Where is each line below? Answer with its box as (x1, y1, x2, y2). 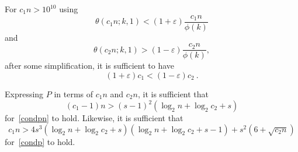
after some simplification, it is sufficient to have (5, 59, 175, 72)
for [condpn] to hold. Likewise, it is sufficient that (5, 112, 183, 123)
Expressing (5, 87, 44, 100)
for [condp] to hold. (5, 135, 75, 147)
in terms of (54, 87, 93, 100)
